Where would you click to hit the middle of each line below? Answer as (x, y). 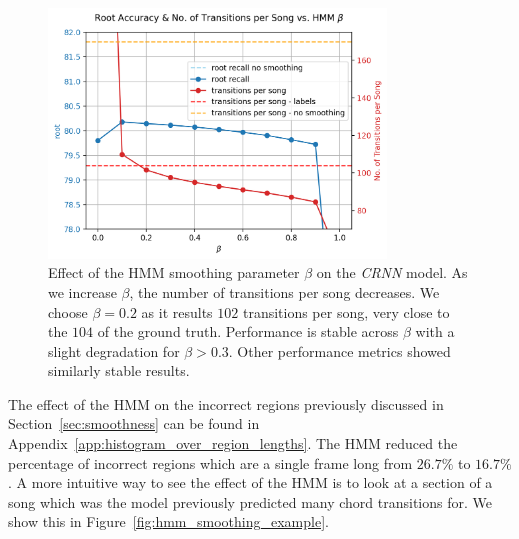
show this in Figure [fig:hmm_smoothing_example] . (168, 521)
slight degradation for (114, 350)
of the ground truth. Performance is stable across (248, 331)
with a (435, 331)
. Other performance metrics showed (339, 350)
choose (68, 311)
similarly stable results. (119, 370)
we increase (82, 291)
